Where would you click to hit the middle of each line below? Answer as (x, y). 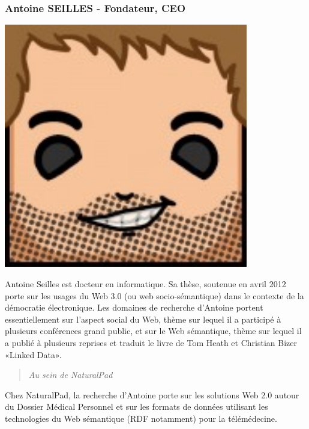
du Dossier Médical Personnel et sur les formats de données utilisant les (136, 406)
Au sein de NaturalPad (70, 375)
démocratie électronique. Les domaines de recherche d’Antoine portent (134, 307)
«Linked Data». (33, 354)
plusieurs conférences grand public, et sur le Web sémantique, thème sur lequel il (153, 331)
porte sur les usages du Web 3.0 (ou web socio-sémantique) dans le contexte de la (154, 295)
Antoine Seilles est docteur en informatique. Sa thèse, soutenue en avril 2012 (145, 284)
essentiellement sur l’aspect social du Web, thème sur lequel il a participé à (143, 319)
